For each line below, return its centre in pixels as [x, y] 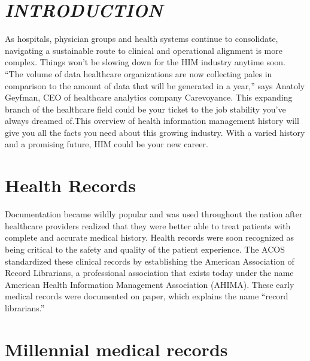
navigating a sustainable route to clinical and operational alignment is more [144, 50]
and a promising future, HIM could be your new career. [107, 144]
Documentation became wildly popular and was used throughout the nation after [154, 214]
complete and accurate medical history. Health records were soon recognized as [150, 237]
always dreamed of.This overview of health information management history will [152, 121]
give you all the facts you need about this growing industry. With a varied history [155, 132]
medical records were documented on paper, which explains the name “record [147, 296]
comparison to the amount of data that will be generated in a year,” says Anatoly [155, 85]
